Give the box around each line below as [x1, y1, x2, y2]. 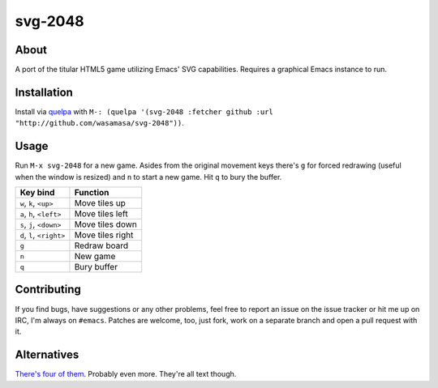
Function [74, 187, 109, 198]
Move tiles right [74, 229, 134, 241]
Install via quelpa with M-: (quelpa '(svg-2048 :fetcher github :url [15, 106, 273, 117]
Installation [15, 85, 73, 99]
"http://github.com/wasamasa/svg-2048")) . [15, 118, 184, 128]
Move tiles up [74, 198, 126, 209]
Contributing [15, 283, 81, 296]
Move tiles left [74, 208, 129, 220]
